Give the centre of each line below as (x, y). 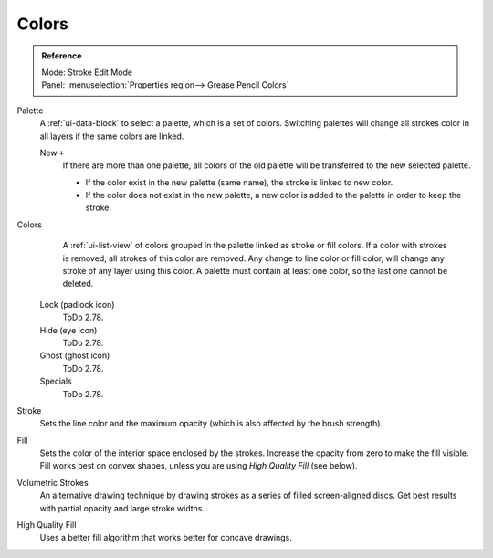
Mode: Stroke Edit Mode (87, 72)
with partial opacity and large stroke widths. (122, 508)
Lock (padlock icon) (77, 304)
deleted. (78, 284)
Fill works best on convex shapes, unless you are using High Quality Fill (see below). (199, 466)
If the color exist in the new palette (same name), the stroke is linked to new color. (239, 182)
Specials (56, 381)
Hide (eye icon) (68, 330)
